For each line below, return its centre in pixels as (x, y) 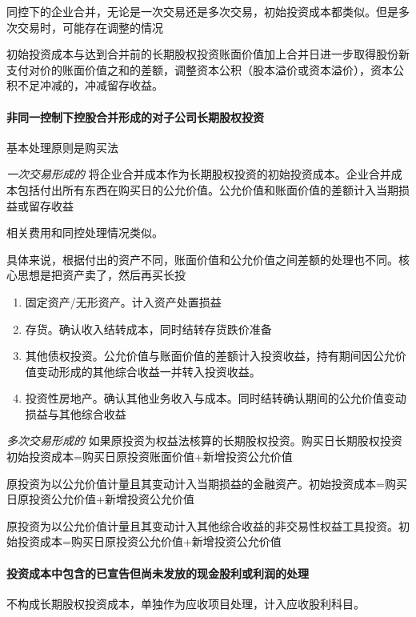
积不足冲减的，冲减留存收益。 (85, 85)
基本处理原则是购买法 (62, 147)
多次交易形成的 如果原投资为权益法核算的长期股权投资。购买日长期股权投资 (204, 441)
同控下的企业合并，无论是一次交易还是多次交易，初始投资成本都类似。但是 (202, 11)
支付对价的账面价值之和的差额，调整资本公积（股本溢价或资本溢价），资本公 (205, 69)
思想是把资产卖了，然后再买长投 (101, 275)
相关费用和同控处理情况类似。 (85, 232)
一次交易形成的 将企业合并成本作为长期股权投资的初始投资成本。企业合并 (199, 174)
